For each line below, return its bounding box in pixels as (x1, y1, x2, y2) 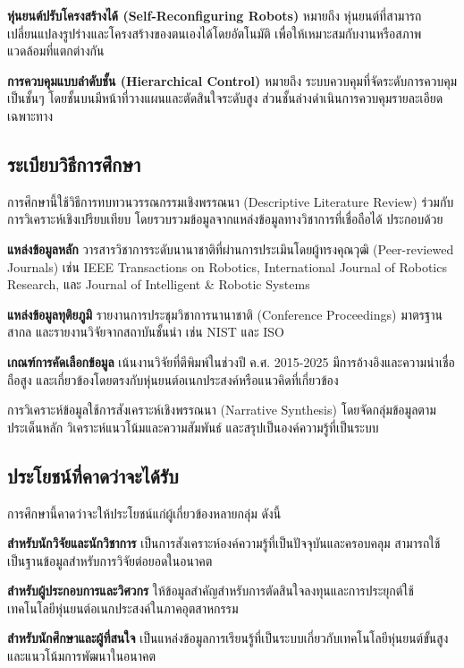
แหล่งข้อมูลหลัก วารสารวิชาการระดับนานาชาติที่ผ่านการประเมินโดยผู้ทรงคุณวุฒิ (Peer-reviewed (7, 239, 454, 258)
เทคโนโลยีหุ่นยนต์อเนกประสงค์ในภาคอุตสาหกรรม (7, 598, 239, 617)
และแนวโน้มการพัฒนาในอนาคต (7, 647, 156, 665)
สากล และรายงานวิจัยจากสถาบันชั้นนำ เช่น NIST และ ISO (7, 322, 284, 341)
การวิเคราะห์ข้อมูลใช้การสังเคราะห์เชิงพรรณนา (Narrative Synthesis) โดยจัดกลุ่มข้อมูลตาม (7, 400, 436, 419)
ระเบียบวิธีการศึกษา (7, 150, 141, 177)
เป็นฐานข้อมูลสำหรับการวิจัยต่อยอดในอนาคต (7, 551, 213, 570)
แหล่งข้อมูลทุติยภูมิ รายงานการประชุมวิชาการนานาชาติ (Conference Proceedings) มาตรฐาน (7, 304, 443, 323)
